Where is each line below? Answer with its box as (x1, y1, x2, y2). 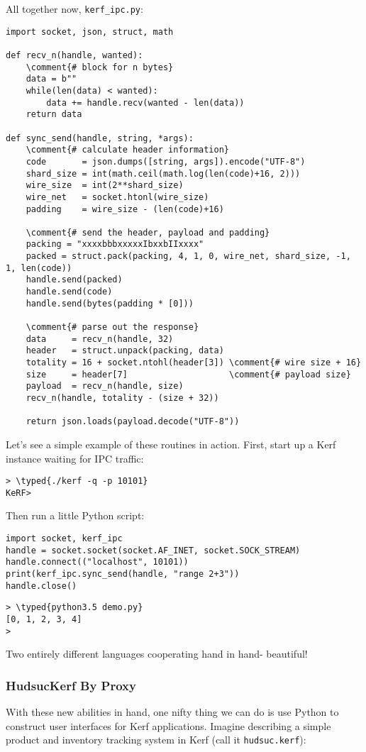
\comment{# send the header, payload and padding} (26, 227, 270, 238)
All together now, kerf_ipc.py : (6, 1, 143, 16)
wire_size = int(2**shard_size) (26, 180, 184, 191)
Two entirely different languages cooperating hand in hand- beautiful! (6, 646, 308, 661)
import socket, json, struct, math (6, 26, 174, 37)
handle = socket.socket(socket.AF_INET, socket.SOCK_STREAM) (6, 545, 301, 555)
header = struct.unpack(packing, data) (26, 345, 224, 356)
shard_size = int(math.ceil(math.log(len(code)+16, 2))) (26, 168, 301, 179)
